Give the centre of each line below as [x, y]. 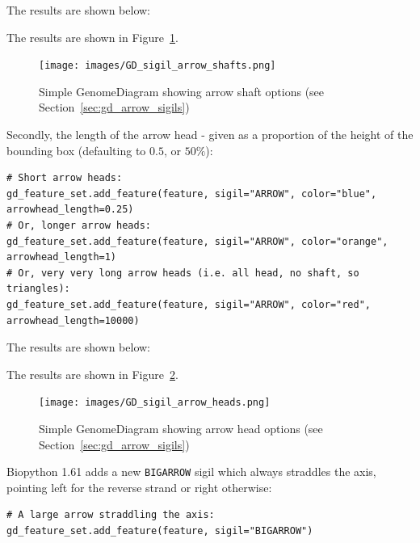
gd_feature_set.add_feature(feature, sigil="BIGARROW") [160, 531]
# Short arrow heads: [65, 178]
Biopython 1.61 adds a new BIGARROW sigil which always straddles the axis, [191, 471]
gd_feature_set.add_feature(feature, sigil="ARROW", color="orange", [197, 241]
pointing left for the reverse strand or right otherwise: [139, 487]
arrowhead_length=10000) [73, 320]
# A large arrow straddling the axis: [111, 515]
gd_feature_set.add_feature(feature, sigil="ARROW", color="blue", [192, 194]
